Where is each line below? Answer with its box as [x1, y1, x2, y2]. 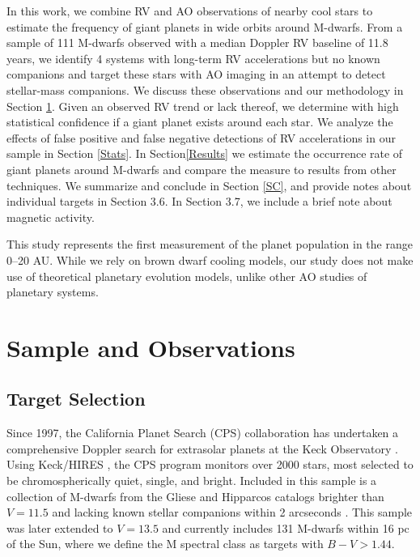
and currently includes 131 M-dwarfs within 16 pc [162, 519, 409, 536]
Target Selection [6, 386, 146, 411]
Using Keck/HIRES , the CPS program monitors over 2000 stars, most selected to [6, 456, 414, 473]
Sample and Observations [6, 330, 295, 364]
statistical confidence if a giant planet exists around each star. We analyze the [6, 113, 393, 130]
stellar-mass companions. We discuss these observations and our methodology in [6, 81, 404, 98]
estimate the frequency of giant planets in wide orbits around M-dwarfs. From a [6, 18, 403, 35]
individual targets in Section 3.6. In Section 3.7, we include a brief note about [6, 193, 392, 210]
